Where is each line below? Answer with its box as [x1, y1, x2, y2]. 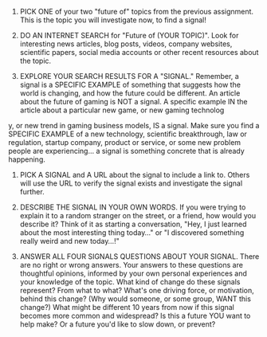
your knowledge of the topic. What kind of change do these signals [19, 277, 241, 286]
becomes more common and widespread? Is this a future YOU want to [19, 311, 251, 320]
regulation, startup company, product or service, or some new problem [8, 138, 241, 147]
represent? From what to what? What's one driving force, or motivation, [19, 286, 255, 295]
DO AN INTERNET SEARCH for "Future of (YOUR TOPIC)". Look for [19, 31, 239, 40]
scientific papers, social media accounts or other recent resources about [19, 48, 259, 57]
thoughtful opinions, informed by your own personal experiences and [19, 268, 247, 278]
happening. [8, 155, 45, 164]
